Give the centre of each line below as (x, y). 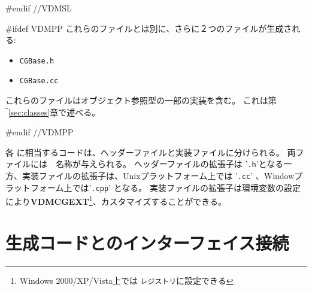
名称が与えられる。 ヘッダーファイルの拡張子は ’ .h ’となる (169, 164)
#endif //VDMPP (40, 132)
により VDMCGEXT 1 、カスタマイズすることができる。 (116, 201)
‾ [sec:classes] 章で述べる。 (53, 112)
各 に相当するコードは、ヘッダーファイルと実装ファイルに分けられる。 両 (151, 152)
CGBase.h (37, 61)
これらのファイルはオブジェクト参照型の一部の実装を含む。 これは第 (141, 100)
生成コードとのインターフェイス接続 (147, 242)
